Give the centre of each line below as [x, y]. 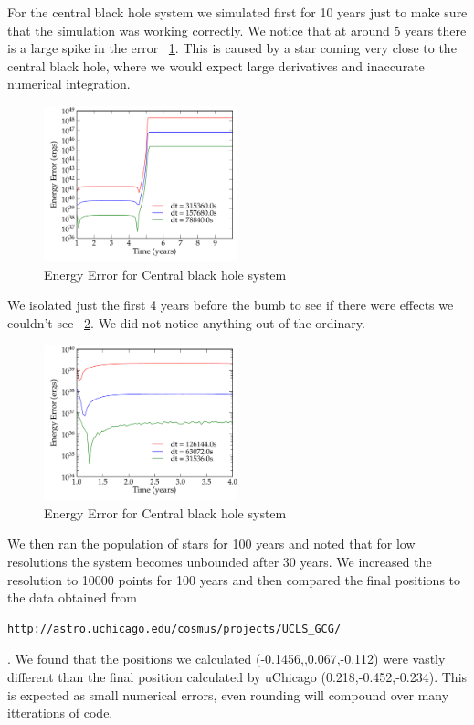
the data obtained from [73, 597]
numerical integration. [69, 84]
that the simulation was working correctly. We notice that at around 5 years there [237, 30]
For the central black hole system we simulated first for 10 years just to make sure [237, 12]
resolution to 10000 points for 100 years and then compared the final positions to [234, 579]
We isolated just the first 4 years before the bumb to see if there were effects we [231, 305]
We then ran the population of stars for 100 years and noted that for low [211, 544]
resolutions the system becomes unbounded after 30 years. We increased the [220, 562]
